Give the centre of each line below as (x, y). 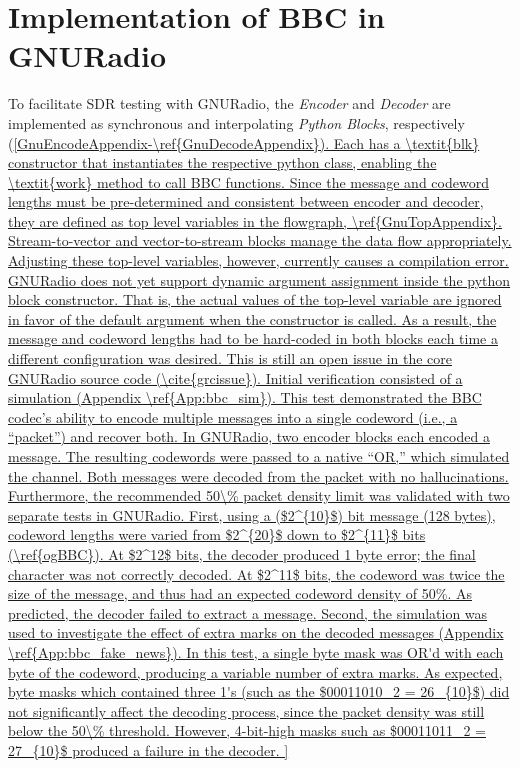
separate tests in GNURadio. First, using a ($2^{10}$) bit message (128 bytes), (252, 514)
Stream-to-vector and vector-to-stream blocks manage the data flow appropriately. (260, 240)
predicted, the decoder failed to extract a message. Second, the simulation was (248, 612)
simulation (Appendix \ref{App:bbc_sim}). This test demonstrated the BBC (245, 397)
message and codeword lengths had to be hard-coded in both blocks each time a (253, 338)
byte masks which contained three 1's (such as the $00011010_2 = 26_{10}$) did (259, 691)
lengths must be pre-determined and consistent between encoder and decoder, (246, 201)
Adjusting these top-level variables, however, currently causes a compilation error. (258, 260)
